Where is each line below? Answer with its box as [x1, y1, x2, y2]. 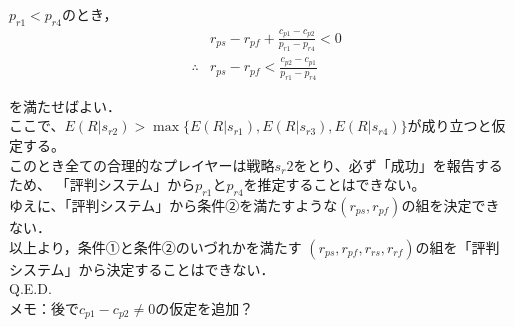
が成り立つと [407, 115, 492, 136]
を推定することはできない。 [243, 174, 426, 195]
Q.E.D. [9, 278, 52, 299]
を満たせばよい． [9, 95, 121, 116]
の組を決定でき [401, 195, 500, 216]
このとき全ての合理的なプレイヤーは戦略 [9, 154, 275, 175]
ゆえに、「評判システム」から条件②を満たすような [9, 195, 338, 216]
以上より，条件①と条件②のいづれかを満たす [9, 236, 302, 257]
